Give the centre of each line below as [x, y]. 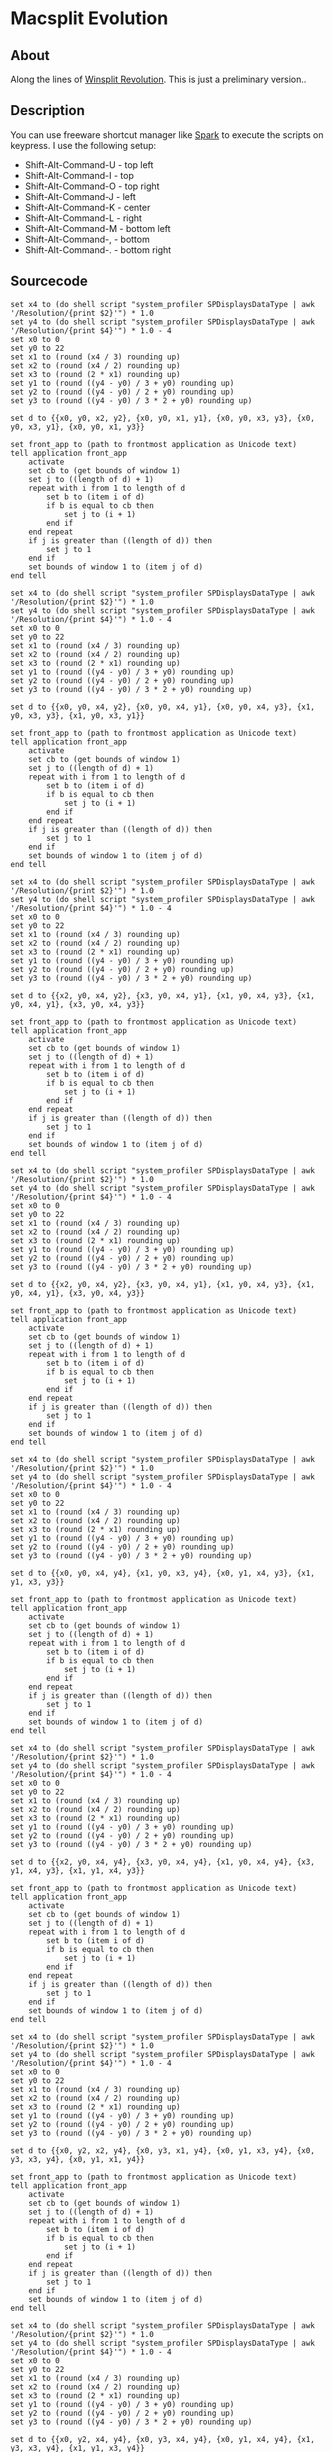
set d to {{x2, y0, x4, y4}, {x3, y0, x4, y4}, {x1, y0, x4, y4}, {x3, [162, 1862]
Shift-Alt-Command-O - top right [92, 186]
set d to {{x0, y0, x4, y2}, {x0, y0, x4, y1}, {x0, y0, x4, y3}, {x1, [162, 707]
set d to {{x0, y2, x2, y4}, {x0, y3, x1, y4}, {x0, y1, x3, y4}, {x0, [162, 2150]
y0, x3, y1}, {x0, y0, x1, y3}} [77, 427]
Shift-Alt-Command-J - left [80, 196]
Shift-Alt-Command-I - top [79, 175]
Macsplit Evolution [89, 18]
